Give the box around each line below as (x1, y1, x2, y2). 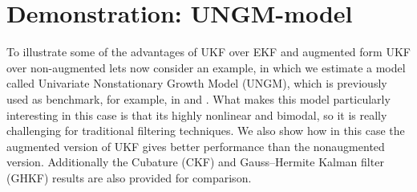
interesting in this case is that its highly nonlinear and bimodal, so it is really (6, 106, 387, 123)
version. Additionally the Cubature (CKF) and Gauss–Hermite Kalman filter (6, 153, 384, 170)
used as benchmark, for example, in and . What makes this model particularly (6, 90, 391, 107)
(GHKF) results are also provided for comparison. (6, 169, 252, 186)
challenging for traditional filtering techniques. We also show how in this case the (6, 122, 405, 139)
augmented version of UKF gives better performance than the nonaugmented (6, 137, 385, 154)
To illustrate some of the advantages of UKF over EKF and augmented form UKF (6, 43, 411, 60)
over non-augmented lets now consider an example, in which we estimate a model (6, 59, 406, 76)
